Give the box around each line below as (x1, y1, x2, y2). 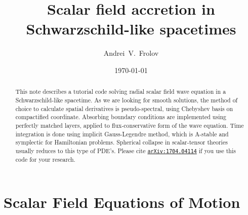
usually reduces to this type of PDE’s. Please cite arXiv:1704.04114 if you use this (15, 146, 236, 155)
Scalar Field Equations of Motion (4, 191, 240, 212)
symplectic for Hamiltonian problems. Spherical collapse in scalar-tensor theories (15, 138, 228, 147)
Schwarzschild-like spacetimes (26, 18, 236, 39)
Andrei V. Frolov (103, 48, 159, 58)
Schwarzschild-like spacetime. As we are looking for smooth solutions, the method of (15, 95, 238, 104)
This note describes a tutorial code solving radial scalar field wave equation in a (15, 87, 226, 96)
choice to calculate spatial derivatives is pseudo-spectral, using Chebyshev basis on (15, 104, 233, 113)
